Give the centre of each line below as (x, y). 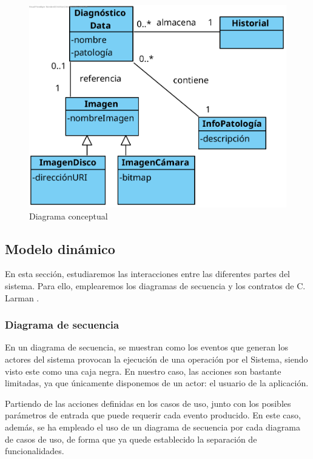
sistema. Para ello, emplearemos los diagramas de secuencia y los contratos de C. (155, 285)
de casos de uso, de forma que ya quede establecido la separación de (131, 439)
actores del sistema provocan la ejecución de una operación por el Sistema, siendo (156, 359)
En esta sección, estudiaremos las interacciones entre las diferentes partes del (148, 274)
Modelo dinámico (60, 248)
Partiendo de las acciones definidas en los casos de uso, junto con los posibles (148, 403)
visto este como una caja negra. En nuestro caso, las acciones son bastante (143, 371)
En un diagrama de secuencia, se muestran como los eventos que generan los (146, 347)
